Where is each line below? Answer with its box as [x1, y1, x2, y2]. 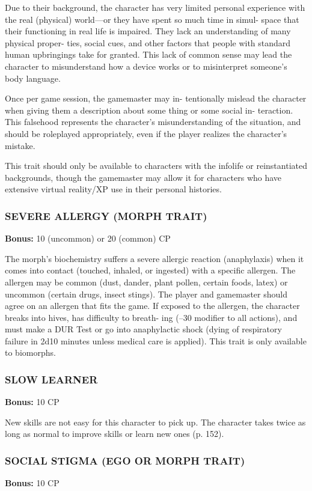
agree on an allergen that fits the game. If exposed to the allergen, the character [5, 299, 300, 312]
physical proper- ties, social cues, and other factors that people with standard [5, 36, 291, 49]
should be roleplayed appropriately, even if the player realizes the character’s [5, 127, 287, 139]
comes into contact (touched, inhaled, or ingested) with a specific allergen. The [5, 264, 296, 276]
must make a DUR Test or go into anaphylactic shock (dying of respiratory [5, 323, 282, 335]
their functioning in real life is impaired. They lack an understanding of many [5, 25, 291, 37]
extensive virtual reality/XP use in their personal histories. [5, 183, 222, 195]
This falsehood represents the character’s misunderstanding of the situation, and [5, 115, 301, 128]
